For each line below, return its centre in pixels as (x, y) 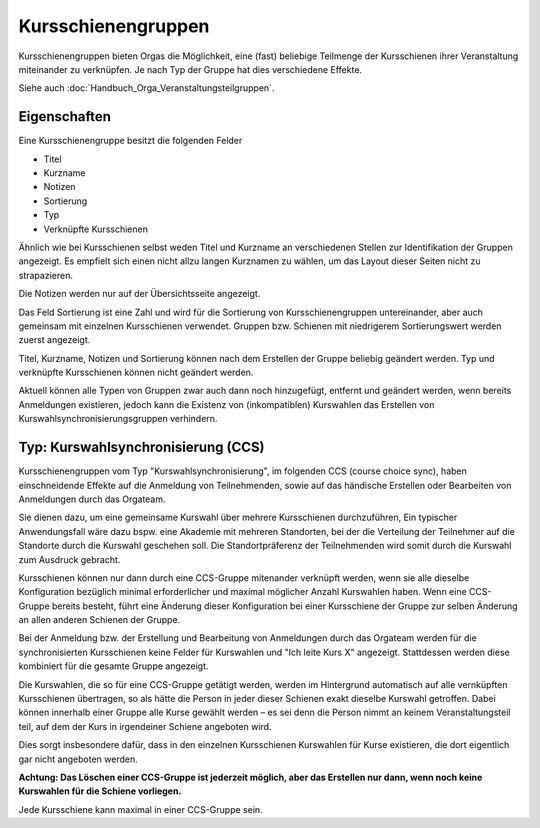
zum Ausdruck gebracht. (69, 559)
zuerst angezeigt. (54, 340)
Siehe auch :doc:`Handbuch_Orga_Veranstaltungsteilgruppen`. (146, 88)
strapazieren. (46, 275)
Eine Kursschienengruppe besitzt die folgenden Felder (130, 141)
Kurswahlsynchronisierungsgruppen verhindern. (118, 419)
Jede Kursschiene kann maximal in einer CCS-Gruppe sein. (141, 809)
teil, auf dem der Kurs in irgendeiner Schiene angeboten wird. (145, 726)
